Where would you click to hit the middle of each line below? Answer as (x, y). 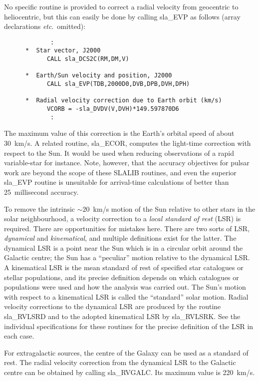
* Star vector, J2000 (63, 51)
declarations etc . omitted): (45, 26)
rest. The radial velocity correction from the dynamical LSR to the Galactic (120, 362)
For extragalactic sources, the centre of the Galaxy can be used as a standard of (126, 352)
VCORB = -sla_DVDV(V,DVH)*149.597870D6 (113, 109)
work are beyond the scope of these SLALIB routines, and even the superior (120, 172)
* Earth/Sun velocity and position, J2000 (99, 76)
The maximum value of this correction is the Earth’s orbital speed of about (119, 133)
